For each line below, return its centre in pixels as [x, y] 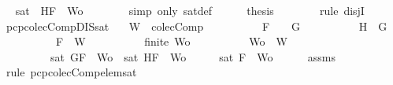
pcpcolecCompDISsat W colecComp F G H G [196, 26]
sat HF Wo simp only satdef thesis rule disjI [190, 10]
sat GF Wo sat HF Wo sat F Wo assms [193, 56]
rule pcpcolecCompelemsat [71, 72]
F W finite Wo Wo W [171, 41]
